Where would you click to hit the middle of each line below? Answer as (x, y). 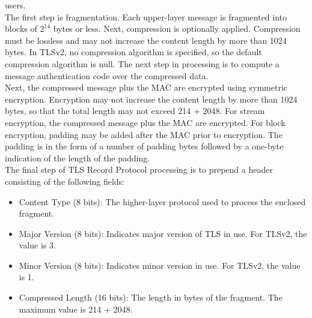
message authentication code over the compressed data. (107, 75)
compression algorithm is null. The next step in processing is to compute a (142, 63)
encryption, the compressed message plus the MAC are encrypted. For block (145, 122)
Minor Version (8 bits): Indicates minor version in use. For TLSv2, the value (160, 265)
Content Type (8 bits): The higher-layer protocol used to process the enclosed (162, 201)
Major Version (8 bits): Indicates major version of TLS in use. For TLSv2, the (163, 233)
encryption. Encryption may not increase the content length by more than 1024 (151, 99)
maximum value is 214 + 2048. (76, 309)
